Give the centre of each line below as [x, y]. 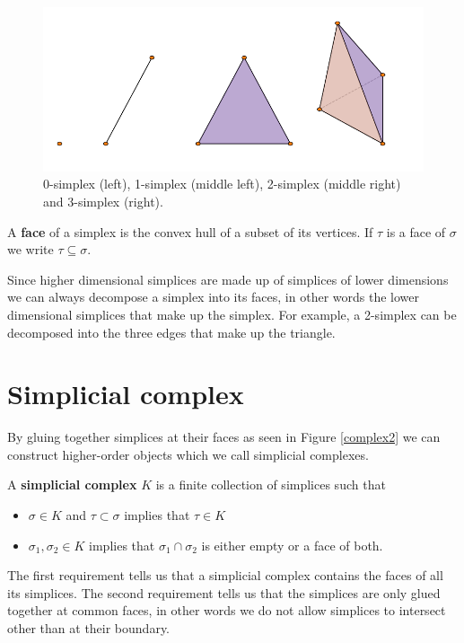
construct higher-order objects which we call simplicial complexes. [188, 454]
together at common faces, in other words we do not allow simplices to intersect [227, 610]
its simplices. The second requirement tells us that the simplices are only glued [224, 592]
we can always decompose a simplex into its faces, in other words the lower [213, 297]
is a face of [416, 231]
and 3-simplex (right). [103, 202]
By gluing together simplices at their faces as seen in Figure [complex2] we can [224, 437]
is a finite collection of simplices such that [271, 484]
